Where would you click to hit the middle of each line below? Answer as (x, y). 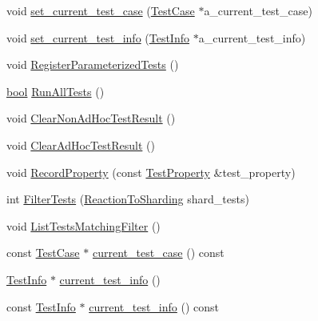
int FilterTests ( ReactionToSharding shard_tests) (128, 199)
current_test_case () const (158, 253)
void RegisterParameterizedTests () (93, 64)
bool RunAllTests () (56, 91)
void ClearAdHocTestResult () (81, 144)
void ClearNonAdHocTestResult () (91, 118)
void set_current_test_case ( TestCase (101, 10)
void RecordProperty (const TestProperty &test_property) (151, 172)
